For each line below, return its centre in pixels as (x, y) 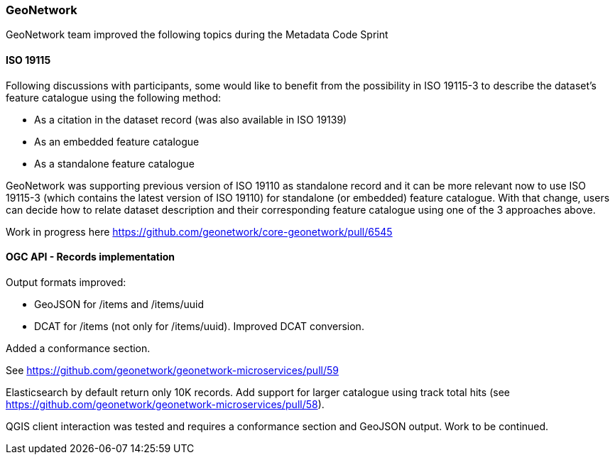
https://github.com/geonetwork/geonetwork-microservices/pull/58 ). (165, 404)
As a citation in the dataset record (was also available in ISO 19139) (191, 119)
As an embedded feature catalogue (117, 141)
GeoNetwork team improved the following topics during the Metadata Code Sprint (197, 35)
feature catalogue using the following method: (114, 97)
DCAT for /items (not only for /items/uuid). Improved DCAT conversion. (199, 326)
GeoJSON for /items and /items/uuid (119, 304)
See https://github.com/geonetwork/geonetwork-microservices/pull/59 (172, 370)
